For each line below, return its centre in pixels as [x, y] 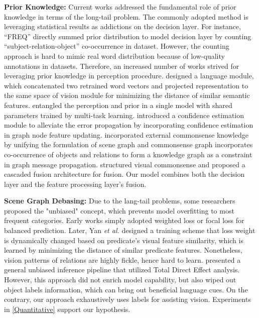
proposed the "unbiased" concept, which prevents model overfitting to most [119, 210]
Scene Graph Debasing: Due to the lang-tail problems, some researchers [120, 201]
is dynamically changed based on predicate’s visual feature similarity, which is [124, 240]
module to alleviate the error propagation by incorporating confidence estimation [129, 125]
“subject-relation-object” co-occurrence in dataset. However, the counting [117, 46]
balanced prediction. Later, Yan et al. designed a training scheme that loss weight [130, 230]
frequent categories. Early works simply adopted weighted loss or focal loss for [124, 220]
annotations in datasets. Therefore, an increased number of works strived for [122, 66]
